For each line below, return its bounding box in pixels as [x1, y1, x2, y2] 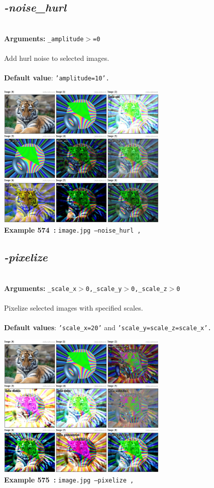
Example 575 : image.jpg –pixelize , [4, 474, 134, 484]
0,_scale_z [131, 285, 167, 292]
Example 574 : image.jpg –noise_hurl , [4, 225, 141, 235]
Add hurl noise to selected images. [4, 53, 110, 63]
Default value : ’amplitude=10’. [4, 72, 110, 83]
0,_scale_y [85, 285, 122, 292]
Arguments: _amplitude [4, 33, 84, 43]
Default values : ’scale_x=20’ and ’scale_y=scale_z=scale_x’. [4, 322, 211, 332]
